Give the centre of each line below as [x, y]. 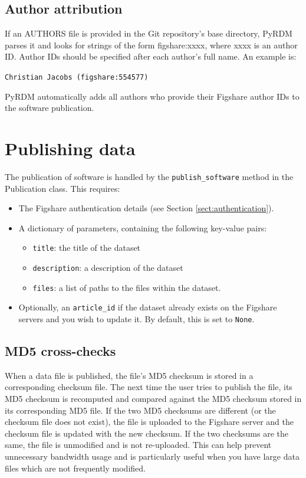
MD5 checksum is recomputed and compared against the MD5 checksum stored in [153, 399]
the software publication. [50, 108]
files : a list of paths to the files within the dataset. [127, 287]
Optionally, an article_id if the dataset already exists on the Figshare [148, 307]
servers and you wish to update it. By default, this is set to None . [136, 319]
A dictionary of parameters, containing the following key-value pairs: [143, 227]
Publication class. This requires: [62, 188]
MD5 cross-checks [60, 351]
